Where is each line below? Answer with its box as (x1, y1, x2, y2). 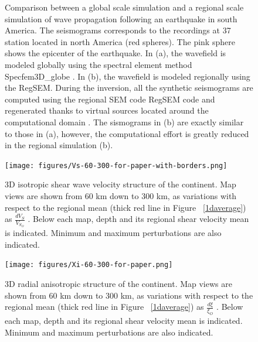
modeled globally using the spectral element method (5, 58, 192, 70)
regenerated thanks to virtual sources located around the (5, 104, 209, 117)
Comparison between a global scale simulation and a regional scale (5, 1, 244, 13)
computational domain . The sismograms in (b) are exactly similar (5, 115, 244, 128)
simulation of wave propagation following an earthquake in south (5, 12, 237, 25)
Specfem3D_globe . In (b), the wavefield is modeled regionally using (5, 70, 250, 82)
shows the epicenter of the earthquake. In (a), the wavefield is (5, 47, 226, 59)
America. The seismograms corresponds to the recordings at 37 (5, 24, 231, 36)
